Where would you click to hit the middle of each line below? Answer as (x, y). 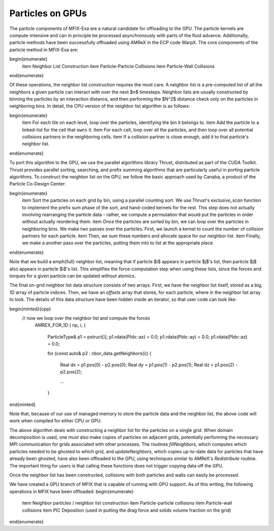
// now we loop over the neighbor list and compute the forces (86, 318)
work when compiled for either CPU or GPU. (56, 421)
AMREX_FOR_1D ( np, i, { (60, 325)
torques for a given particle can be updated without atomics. (73, 276)
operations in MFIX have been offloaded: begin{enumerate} (72, 491)
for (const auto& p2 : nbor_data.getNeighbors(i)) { (99, 353)
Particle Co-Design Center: (38, 184)
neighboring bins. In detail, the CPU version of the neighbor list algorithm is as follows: (100, 106)
